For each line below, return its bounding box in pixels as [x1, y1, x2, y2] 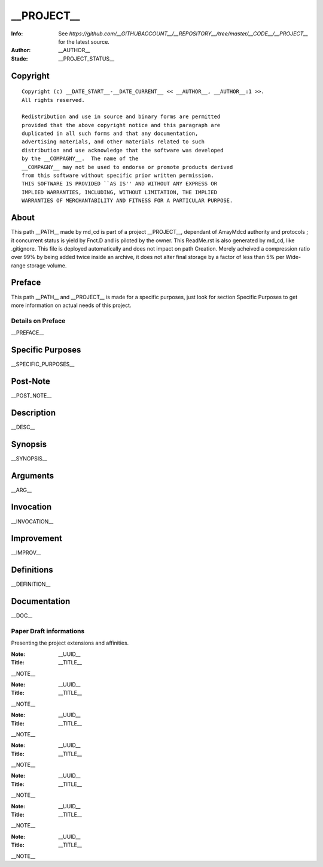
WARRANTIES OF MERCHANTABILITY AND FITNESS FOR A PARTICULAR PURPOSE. [22, 197, 233, 204]
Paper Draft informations [11, 627, 85, 636]
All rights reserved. [22, 97, 85, 103]
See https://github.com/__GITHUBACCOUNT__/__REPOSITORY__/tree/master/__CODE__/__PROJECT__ [58, 30, 308, 37]
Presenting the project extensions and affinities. [11, 639, 129, 647]
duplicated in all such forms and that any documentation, [22, 130, 199, 137]
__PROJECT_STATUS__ [58, 55, 115, 62]
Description [11, 408, 56, 418]
